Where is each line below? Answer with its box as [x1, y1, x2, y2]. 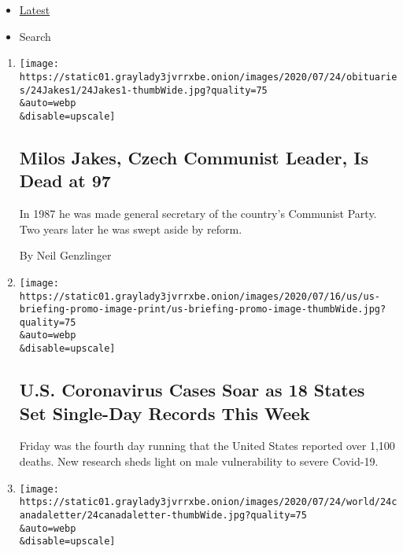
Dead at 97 [19, 168, 111, 193]
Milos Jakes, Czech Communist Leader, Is [19, 145, 368, 169]
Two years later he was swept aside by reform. [19, 220, 242, 237]
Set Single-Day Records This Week [19, 400, 310, 425]
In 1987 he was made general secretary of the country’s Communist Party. [19, 205, 377, 222]
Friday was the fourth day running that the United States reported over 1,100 [19, 437, 395, 454]
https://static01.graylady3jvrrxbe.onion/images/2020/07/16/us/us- [19, 290, 380, 302]
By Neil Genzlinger [19, 247, 112, 264]
